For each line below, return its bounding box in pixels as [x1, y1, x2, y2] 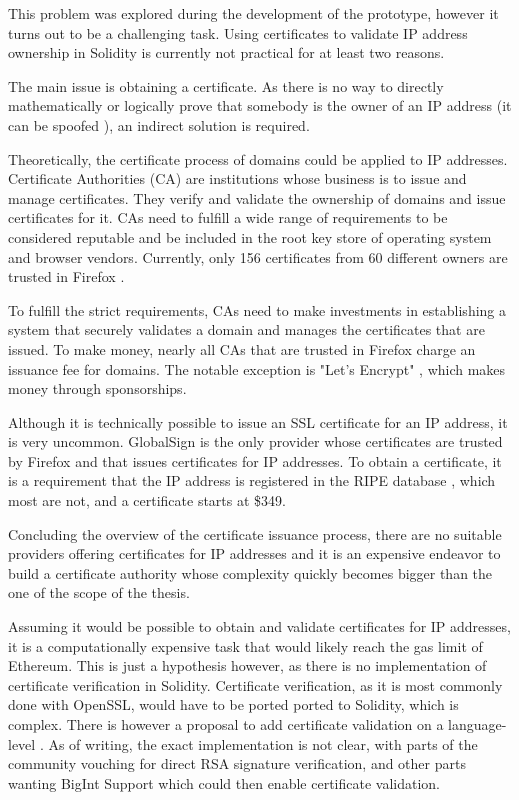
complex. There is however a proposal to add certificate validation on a [8, 714, 444, 734]
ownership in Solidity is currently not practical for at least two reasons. [8, 42, 445, 63]
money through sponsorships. [8, 378, 187, 399]
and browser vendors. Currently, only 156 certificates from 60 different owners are [8, 246, 508, 267]
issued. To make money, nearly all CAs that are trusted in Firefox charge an [8, 338, 476, 359]
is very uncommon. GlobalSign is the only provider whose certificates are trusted [8, 431, 503, 452]
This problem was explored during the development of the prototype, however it [8, 3, 499, 23]
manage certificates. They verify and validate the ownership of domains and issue [8, 187, 506, 208]
